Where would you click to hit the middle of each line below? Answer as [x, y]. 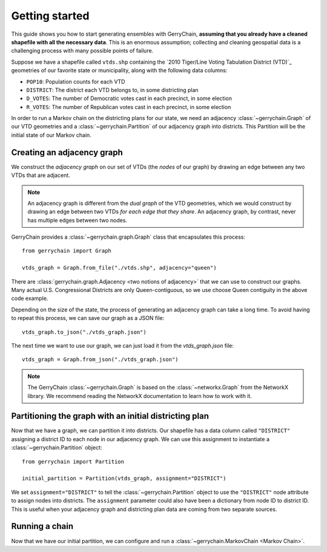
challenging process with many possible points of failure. [82, 51]
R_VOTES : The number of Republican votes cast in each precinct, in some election [129, 107]
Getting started [50, 16]
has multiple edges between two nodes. [77, 220]
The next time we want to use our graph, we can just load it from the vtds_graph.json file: [123, 346]
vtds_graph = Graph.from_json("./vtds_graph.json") [100, 360]
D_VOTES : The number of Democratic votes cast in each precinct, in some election [129, 98]
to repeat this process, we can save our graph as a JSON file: [88, 318]
